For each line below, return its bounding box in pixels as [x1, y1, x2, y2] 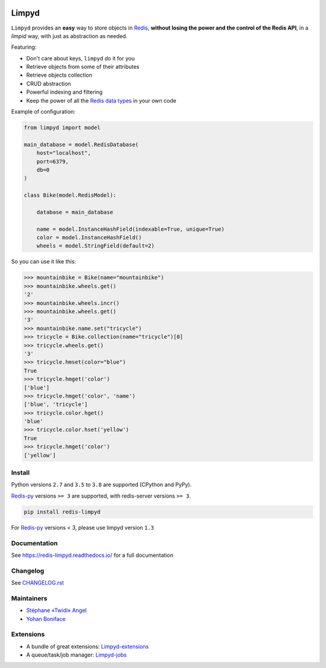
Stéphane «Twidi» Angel [26, 607, 87, 614]
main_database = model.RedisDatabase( [24, 141, 139, 148]
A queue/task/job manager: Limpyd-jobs [26, 651, 127, 658]
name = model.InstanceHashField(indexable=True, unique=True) [36, 225, 225, 233]
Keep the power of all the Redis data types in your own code [26, 97, 176, 104]
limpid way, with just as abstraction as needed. [11, 32, 128, 39]
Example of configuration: [11, 108, 75, 115]
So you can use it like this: [11, 258, 77, 265]
